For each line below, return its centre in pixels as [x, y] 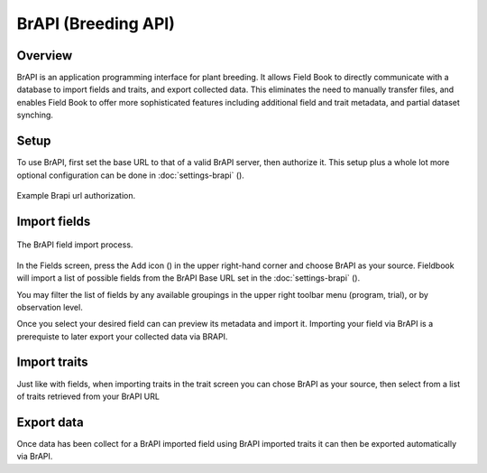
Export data [51, 422]
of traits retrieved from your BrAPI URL [88, 396]
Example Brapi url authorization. [76, 195]
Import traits [52, 362]
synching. [35, 115]
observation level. [50, 307]
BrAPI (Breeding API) [96, 23]
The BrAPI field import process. [75, 245]
